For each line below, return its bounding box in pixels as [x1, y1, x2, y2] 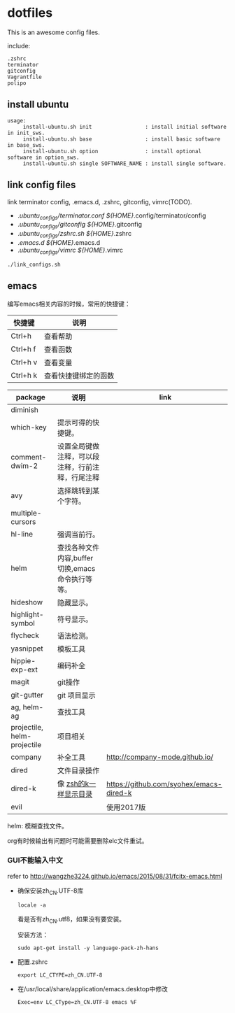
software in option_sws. [7, 154, 80, 161]
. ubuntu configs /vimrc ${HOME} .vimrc [17, 246, 124, 256]
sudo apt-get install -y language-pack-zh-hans [17, 944, 159, 952]
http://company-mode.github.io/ [106, 752, 213, 762]
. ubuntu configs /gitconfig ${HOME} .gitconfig [17, 220, 142, 230]
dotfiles [7, 5, 53, 21]
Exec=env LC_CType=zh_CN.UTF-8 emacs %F [17, 999, 137, 1006]
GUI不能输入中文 [7, 856, 64, 865]
